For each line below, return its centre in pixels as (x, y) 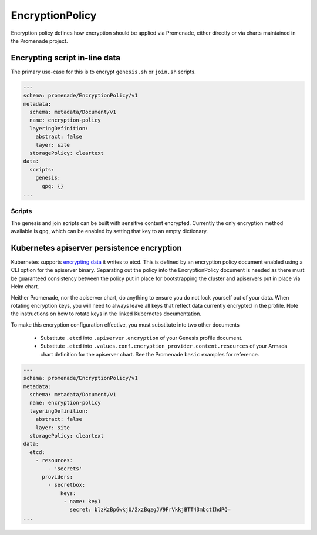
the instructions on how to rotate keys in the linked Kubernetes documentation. (106, 314)
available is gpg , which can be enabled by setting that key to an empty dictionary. (109, 231)
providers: (58, 477)
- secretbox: (67, 485)
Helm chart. (25, 287)
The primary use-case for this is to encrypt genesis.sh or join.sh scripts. (103, 72)
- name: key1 (82, 502)
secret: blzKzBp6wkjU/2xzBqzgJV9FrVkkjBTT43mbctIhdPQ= (150, 510)
